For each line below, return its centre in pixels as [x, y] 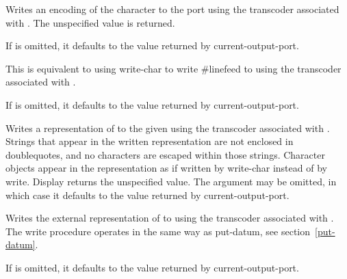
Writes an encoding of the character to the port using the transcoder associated [172, 9]
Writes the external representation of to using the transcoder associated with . [170, 218]
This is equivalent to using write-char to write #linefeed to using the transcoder [173, 68]
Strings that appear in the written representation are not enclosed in [150, 141]
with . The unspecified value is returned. [90, 22]
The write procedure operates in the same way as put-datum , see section [158, 231]
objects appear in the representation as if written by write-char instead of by [166, 168]
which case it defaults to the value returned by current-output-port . [147, 195]
